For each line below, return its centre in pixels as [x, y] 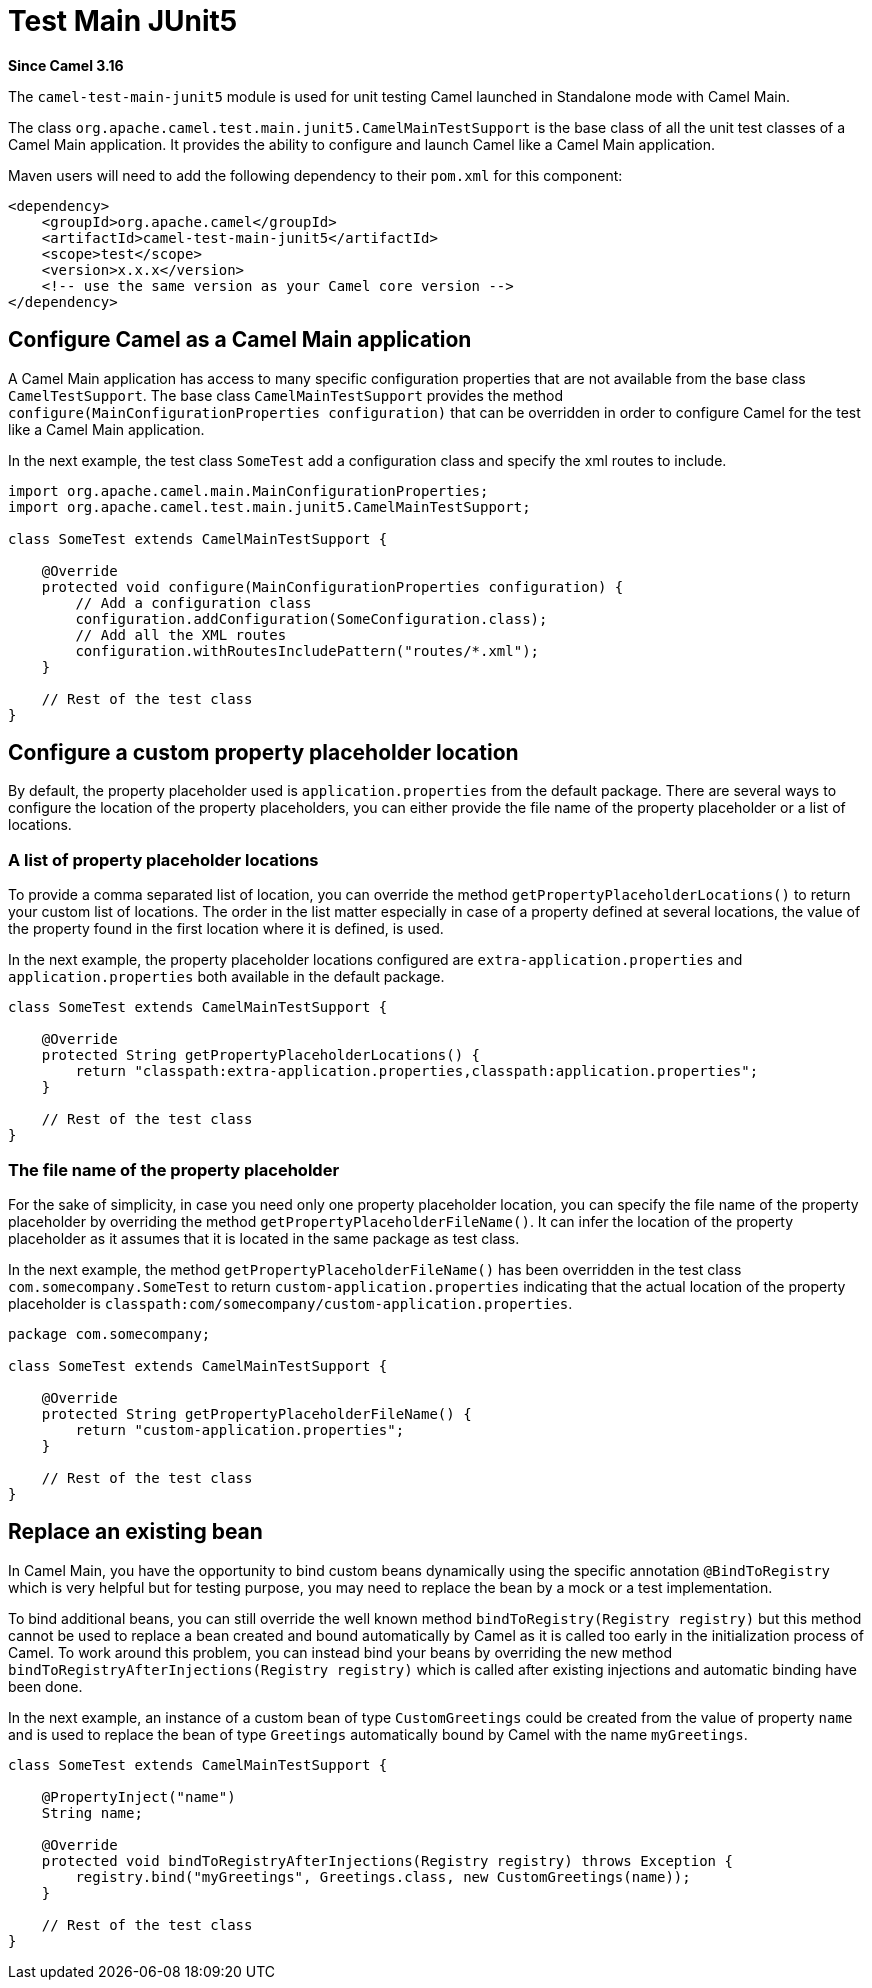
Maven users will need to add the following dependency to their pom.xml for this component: [315, 175]
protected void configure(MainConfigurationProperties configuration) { [332, 586]
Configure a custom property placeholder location [263, 753]
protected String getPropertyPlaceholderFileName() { [256, 1413]
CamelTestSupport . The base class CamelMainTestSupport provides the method [286, 395]
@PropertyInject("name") [138, 1796]
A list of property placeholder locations [163, 859]
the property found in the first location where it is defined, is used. [226, 929]
